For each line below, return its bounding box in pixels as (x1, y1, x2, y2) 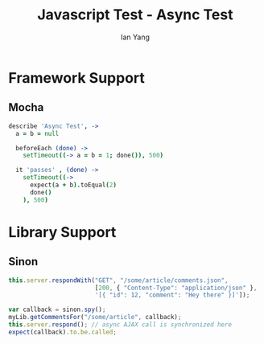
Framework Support (8, 68, 145, 87)
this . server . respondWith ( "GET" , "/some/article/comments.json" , (8, 276, 229, 285)
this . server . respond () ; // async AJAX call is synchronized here (8, 321, 232, 329)
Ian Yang (120, 32, 151, 42)
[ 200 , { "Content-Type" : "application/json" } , (94, 284, 258, 292)
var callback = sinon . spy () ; (8, 305, 106, 314)
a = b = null (15, 129, 60, 137)
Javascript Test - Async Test (37, 6, 233, 24)
